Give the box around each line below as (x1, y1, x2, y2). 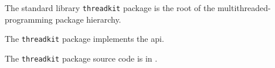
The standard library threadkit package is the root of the (5, 2, 215, 13)
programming (5, 13, 53, 25)
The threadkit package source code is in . (5, 52, 158, 64)
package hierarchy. (55, 13, 121, 25)
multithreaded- (218, 2, 271, 13)
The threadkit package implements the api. (5, 33, 164, 45)
